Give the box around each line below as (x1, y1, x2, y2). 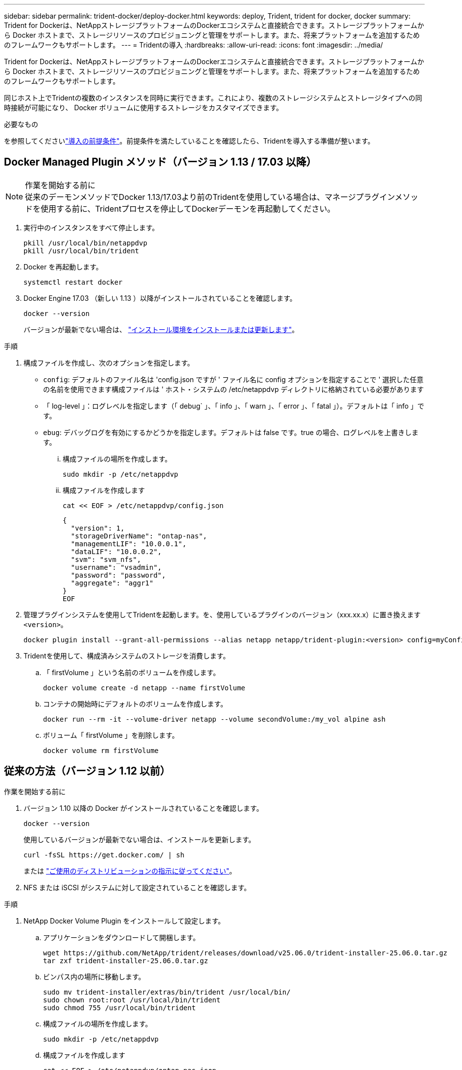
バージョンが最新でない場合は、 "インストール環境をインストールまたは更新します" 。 (23, 325, 299, 334)
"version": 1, (70, 524, 125, 532)
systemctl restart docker (23, 278, 123, 286)
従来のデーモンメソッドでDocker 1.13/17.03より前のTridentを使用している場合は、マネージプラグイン (25, 192, 395, 202)
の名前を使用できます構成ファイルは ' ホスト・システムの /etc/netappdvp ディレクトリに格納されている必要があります (43, 385, 424, 393)
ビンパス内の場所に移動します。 (43, 972, 145, 981)
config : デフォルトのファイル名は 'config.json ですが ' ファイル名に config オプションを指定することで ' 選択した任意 (43, 375, 424, 384)
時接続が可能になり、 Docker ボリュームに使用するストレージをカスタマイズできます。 (4, 103, 283, 112)
